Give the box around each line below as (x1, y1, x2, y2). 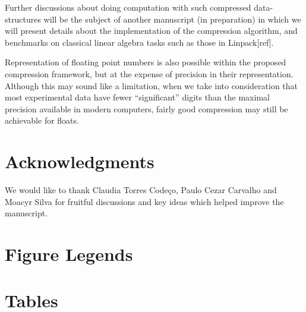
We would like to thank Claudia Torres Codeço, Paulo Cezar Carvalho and (5, 184, 277, 196)
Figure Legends (5, 242, 133, 266)
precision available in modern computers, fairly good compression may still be (5, 102, 288, 115)
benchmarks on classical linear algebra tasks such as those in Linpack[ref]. (5, 36, 274, 48)
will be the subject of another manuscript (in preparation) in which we (43, 12, 301, 25)
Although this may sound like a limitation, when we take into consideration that (5, 79, 298, 92)
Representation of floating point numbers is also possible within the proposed (5, 56, 286, 68)
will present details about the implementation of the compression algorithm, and (5, 24, 298, 37)
